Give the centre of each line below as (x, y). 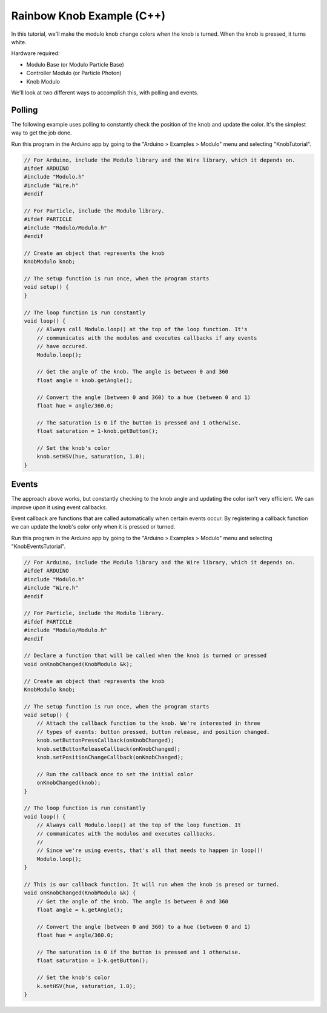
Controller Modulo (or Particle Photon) (74, 73)
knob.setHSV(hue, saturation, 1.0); (91, 457)
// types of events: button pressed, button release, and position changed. (153, 732)
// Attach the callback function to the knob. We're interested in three (148, 723)
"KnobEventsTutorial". (38, 546)
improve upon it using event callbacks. (59, 507)
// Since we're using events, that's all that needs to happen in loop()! (150, 850)
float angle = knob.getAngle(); (85, 380)
